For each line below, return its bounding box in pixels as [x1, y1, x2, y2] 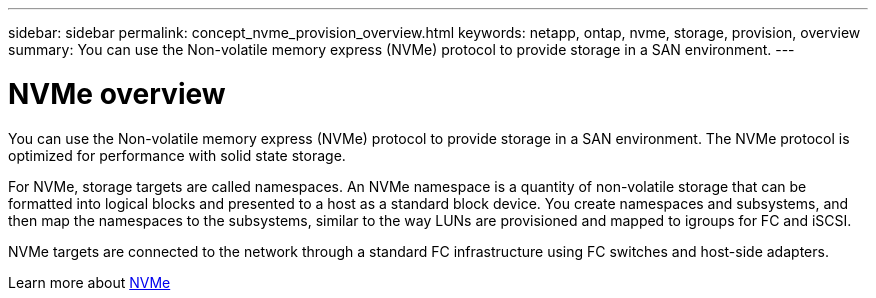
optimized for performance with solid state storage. [8, 146, 346, 164]
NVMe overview [8, 76, 226, 111]
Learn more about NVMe [8, 273, 171, 291]
